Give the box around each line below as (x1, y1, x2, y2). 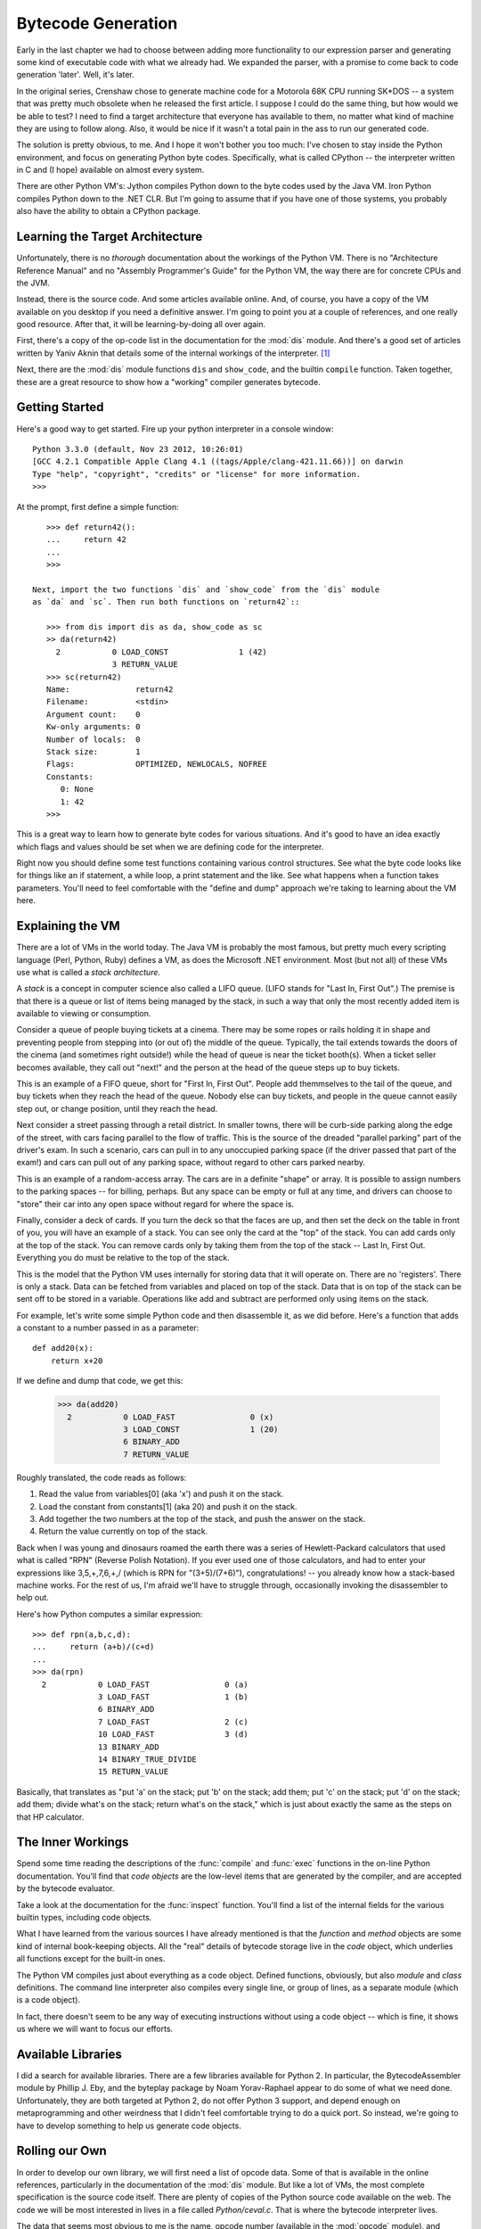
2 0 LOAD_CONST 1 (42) (55, 646, 267, 657)
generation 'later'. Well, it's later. (16, 70, 135, 80)
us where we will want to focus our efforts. (16, 2024, 174, 2035)
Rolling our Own (16, 2143, 107, 2159)
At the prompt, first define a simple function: (16, 501, 179, 512)
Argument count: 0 (45, 709, 141, 720)
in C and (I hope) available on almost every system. (16, 165, 205, 176)
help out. (16, 1592, 49, 1603)
